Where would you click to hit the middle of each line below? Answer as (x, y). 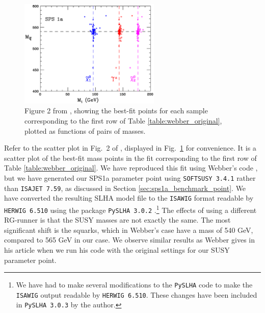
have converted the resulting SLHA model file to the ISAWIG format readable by (129, 198)
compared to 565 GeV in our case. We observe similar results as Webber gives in (129, 240)
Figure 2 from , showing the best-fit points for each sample (116, 111)
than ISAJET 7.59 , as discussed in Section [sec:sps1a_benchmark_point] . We (125, 188)
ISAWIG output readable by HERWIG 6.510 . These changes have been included (137, 294)
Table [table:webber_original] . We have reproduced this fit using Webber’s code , (131, 168)
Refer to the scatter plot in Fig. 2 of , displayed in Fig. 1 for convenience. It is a (130, 148)
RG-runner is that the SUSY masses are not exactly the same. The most (117, 220)
